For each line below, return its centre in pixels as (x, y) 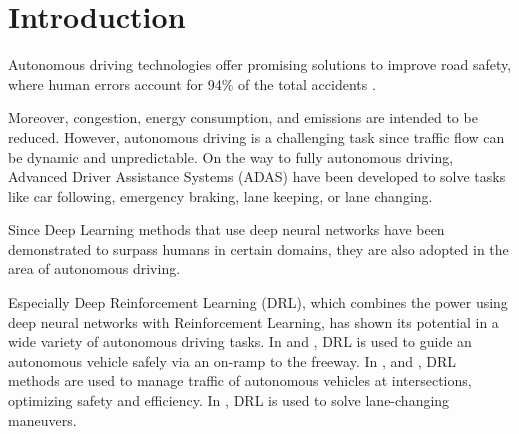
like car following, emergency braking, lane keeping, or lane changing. (220, 195)
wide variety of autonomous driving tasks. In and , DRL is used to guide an (240, 341)
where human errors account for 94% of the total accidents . (192, 83)
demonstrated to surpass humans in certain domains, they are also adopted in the (258, 248)
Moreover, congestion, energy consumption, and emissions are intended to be (243, 117)
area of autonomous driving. (94, 268)
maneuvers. (42, 419)
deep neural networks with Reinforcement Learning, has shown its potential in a (253, 321)
